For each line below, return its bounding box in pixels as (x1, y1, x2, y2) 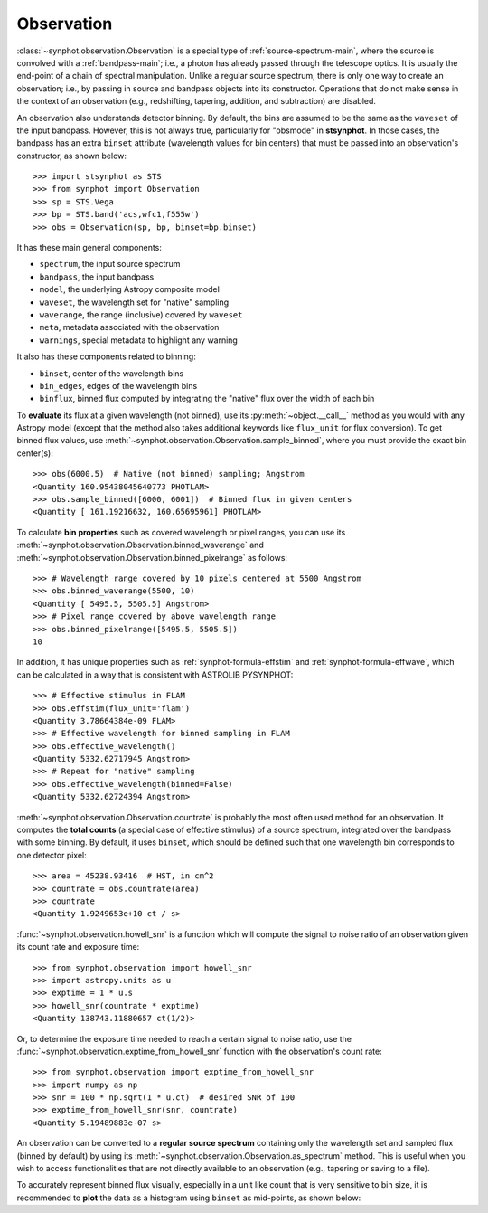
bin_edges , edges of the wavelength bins (39, 380, 198, 391)
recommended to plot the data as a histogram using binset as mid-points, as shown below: (16, 1192, 361, 1203)
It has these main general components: (16, 242, 163, 253)
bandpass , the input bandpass (39, 271, 155, 282)
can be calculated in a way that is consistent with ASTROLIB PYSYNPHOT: (16, 669, 294, 680)
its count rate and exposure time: (16, 942, 140, 952)
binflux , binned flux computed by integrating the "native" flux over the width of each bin (39, 393, 375, 404)
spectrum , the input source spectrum (39, 259, 181, 270)
